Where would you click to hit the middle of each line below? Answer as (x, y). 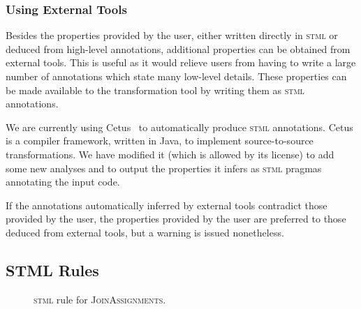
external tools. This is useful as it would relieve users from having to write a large (181, 62)
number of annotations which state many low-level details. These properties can (176, 76)
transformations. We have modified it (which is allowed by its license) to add (170, 154)
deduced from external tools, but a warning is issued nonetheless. (145, 232)
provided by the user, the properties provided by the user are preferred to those (176, 219)
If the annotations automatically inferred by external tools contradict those (167, 205)
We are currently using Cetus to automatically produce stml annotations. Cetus (179, 127)
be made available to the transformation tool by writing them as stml (155, 90)
